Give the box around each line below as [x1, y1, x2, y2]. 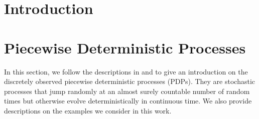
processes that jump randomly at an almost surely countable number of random [4, 85, 250, 96]
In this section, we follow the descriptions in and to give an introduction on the [4, 66, 248, 76]
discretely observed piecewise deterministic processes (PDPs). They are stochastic [4, 76, 255, 86]
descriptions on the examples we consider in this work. [4, 105, 172, 115]
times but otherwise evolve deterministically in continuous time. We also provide [4, 95, 252, 106]
